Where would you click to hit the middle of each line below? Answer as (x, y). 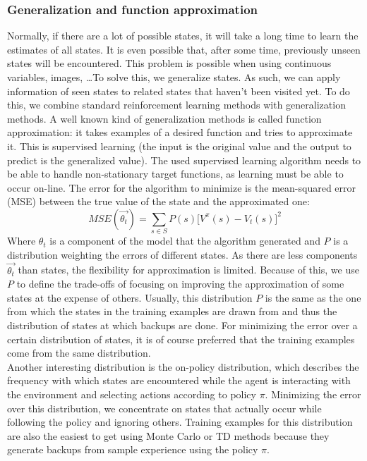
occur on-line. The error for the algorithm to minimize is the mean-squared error (182, 187)
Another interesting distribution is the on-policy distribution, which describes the (183, 366)
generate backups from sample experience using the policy (133, 449)
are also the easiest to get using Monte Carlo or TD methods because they (168, 435)
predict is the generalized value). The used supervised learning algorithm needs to (184, 160)
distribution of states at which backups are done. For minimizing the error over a (182, 325)
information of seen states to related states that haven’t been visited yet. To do (179, 91)
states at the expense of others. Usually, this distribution (130, 297)
